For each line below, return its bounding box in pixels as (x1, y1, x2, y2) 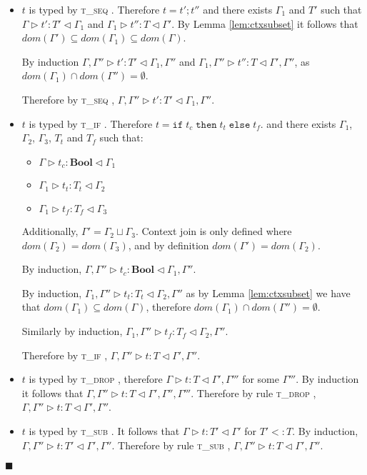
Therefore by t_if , (21, 347, 108, 362)
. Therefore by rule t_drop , (191, 385, 316, 400)
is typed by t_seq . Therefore (29, 2, 160, 16)
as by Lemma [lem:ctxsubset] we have (186, 285, 351, 300)
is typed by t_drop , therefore (29, 371, 163, 386)
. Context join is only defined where (135, 224, 292, 239)
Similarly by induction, (21, 324, 123, 339)
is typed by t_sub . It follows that (29, 424, 180, 439)
